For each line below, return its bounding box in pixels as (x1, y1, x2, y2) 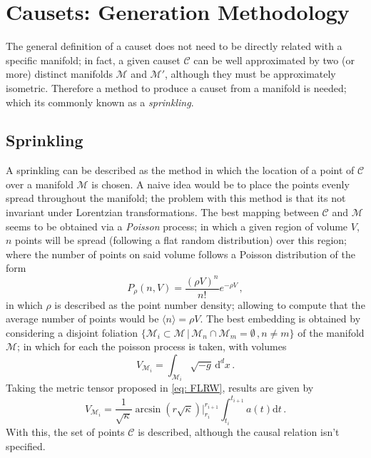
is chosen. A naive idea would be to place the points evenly (91, 176, 350, 191)
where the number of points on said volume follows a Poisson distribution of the (6, 246, 356, 261)
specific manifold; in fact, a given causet (6, 52, 181, 67)
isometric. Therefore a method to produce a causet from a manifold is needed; (6, 80, 347, 95)
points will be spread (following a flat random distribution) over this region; (15, 233, 347, 248)
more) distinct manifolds (6, 66, 113, 81)
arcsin (135, 404, 161, 414)
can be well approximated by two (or (193, 52, 355, 67)
